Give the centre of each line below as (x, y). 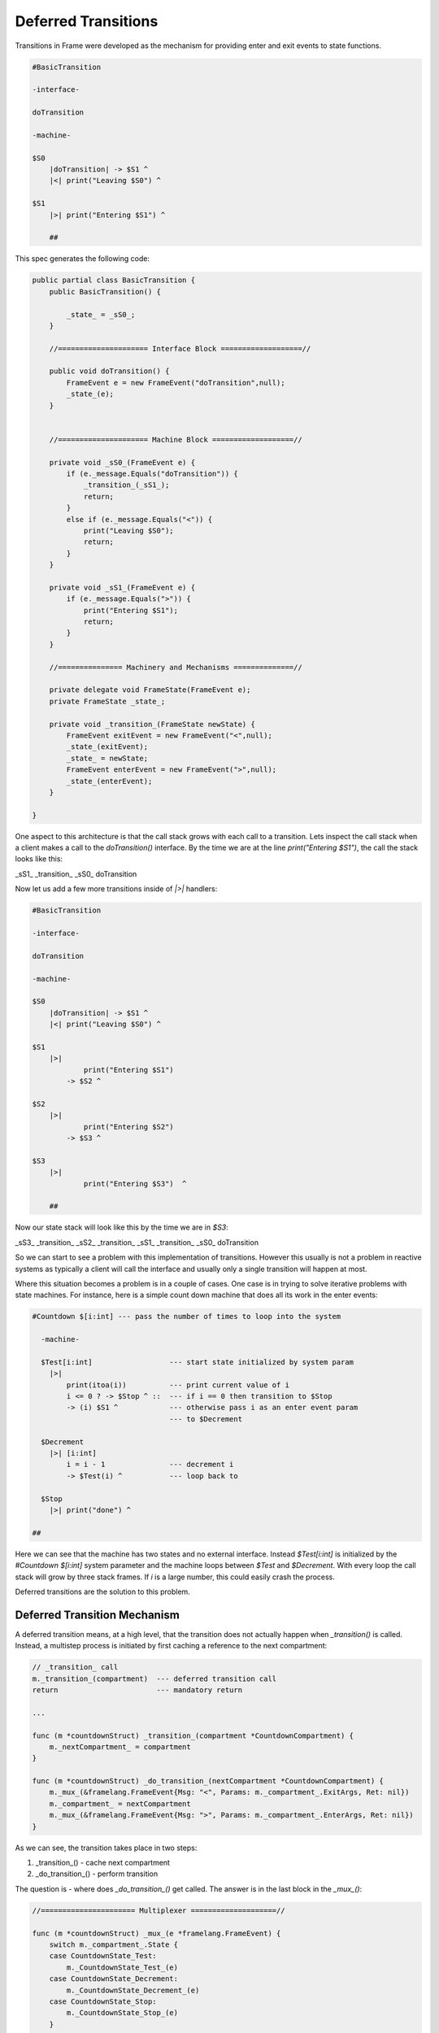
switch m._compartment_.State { (114, 1944)
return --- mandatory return (137, 1690)
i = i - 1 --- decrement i (150, 1465)
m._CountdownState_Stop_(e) (122, 2013)
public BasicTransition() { (105, 292)
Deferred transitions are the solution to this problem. (102, 1591)
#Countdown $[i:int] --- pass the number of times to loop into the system (187, 1317)
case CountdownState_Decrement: (114, 1979)
